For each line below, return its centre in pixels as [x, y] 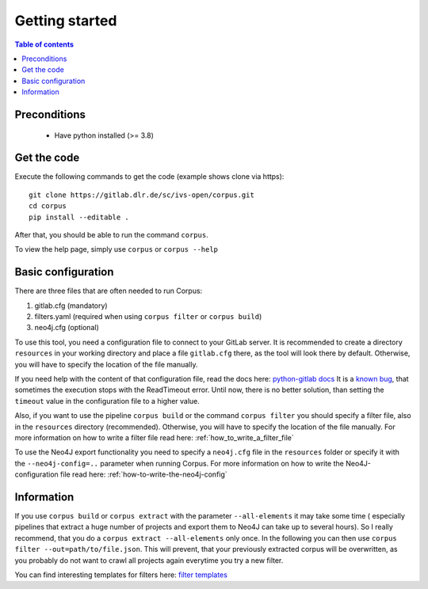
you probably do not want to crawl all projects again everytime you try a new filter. [149, 560]
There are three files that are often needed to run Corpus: [109, 291]
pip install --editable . [79, 217]
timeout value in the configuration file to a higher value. [107, 401]
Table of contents [44, 44]
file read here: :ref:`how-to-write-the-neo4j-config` [143, 474]
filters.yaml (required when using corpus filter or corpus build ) [148, 317]
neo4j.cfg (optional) [67, 328]
